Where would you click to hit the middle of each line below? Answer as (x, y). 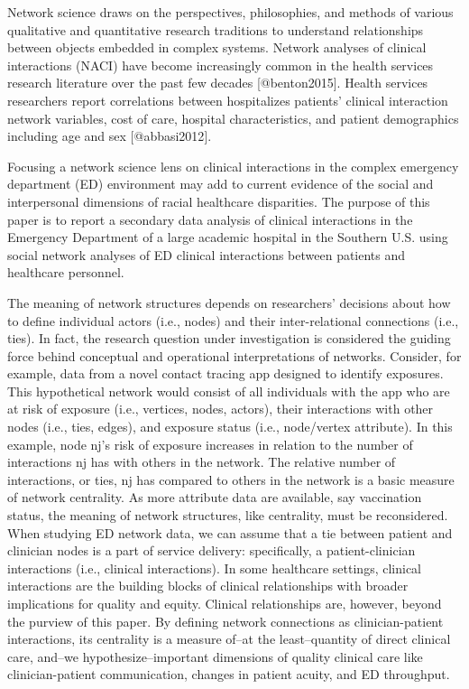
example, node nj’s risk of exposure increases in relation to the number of (210, 444)
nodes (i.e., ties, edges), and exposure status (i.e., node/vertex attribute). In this (230, 427)
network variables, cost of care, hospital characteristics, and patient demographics (233, 118)
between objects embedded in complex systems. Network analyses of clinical (217, 47)
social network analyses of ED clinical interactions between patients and (207, 254)
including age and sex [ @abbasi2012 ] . (110, 136)
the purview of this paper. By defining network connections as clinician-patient (225, 621)
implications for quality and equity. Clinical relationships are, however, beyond (225, 603)
